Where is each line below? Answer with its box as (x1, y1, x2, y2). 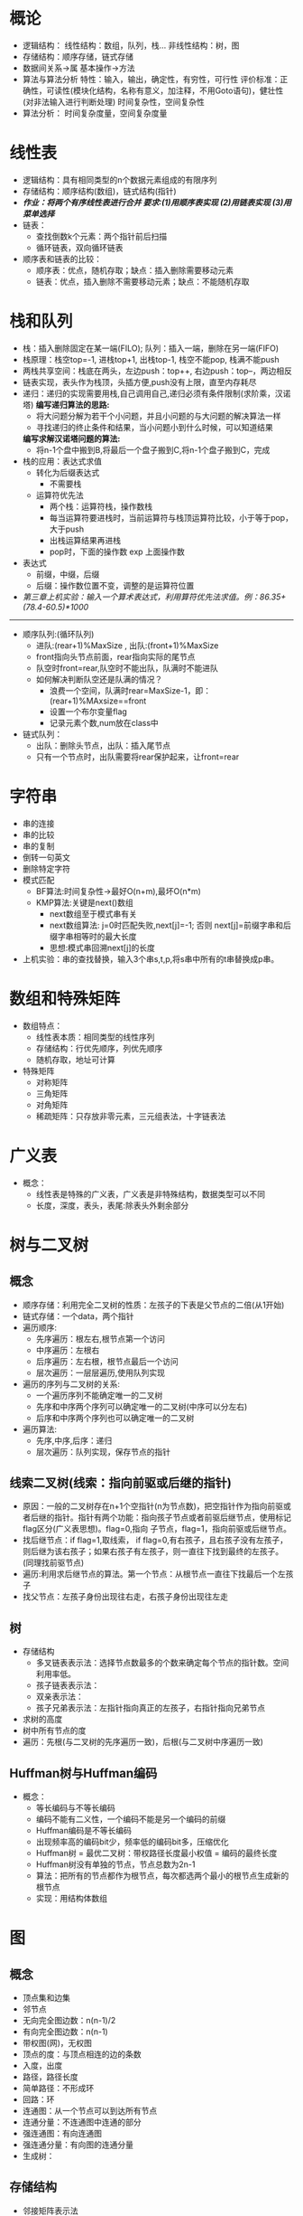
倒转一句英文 (22, 852, 70, 863)
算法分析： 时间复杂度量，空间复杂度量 (22, 108, 168, 118)
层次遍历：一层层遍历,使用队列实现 (35, 1367, 165, 1378)
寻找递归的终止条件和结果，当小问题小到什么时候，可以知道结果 (35, 421, 273, 432)
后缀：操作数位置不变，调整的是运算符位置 (35, 580, 195, 590)
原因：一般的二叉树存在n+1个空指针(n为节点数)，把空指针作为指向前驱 (22, 1501, 284, 1512)
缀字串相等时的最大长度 (49, 930, 137, 941)
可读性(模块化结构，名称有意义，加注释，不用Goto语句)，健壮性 (46, 85, 284, 96)
